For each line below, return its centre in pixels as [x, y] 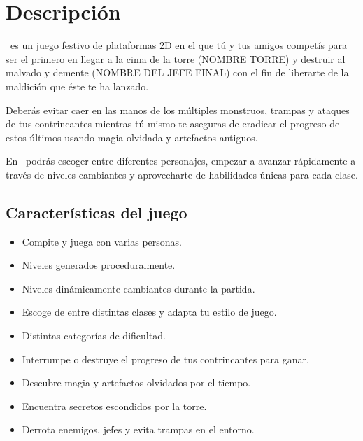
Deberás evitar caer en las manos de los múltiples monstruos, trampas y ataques [178, 110]
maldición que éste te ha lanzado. [77, 86]
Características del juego [97, 212]
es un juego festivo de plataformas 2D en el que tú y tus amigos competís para [178, 45]
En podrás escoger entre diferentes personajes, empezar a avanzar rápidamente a [181, 161]
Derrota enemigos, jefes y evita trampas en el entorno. [138, 429]
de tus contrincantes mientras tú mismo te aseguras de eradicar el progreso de [173, 124]
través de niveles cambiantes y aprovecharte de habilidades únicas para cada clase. [182, 174]
